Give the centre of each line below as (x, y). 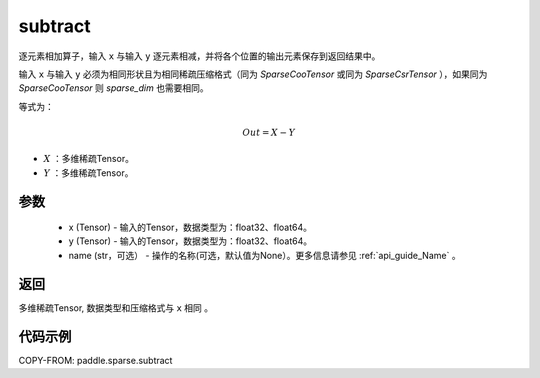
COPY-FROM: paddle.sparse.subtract (95, 360)
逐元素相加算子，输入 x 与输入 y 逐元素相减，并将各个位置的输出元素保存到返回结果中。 (199, 56)
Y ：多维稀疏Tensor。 (88, 172)
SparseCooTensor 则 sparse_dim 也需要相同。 (113, 88)
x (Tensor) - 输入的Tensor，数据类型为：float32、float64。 (190, 227)
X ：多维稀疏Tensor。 (89, 159)
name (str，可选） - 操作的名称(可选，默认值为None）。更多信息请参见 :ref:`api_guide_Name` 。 (264, 255)
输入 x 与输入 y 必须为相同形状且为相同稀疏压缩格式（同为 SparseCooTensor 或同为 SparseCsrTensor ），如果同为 (253, 74)
